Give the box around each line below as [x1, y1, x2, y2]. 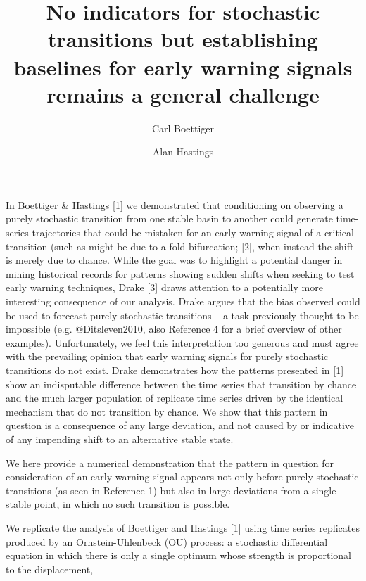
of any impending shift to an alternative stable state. [6, 431, 234, 446]
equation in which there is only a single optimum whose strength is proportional [6, 548, 351, 563]
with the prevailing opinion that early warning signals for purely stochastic [6, 349, 329, 364]
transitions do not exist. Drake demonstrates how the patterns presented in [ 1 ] [6, 363, 344, 377]
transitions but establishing [48, 25, 318, 53]
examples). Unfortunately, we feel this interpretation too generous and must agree [6, 335, 359, 350]
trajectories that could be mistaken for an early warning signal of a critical [32, 225, 354, 240]
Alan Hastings [152, 144, 214, 159]
